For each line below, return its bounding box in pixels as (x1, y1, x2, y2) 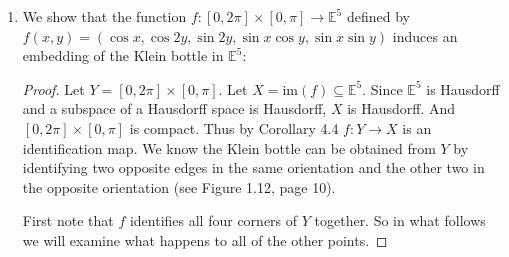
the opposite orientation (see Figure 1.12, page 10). (22, 176, 336, 197)
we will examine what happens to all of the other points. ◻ (22, 229, 388, 250)
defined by (346, 6, 410, 26)
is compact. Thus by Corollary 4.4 (129, 117, 339, 138)
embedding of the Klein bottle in (22, 45, 224, 66)
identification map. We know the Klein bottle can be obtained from (22, 137, 436, 158)
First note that (22, 210, 114, 231)
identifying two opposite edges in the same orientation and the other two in (22, 157, 485, 178)
